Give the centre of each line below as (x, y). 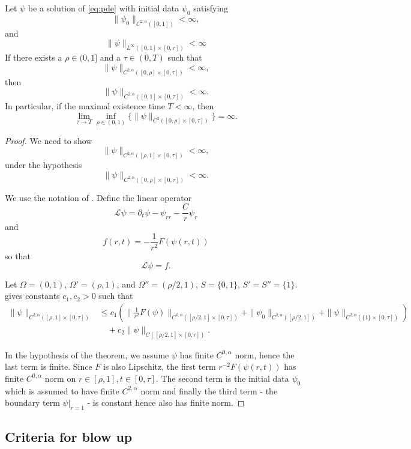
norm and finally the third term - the (209, 390)
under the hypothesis (43, 165)
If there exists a (34, 57)
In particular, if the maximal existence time (85, 106)
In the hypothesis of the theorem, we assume (87, 354)
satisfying (211, 8)
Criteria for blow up (69, 436)
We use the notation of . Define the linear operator (98, 197)
